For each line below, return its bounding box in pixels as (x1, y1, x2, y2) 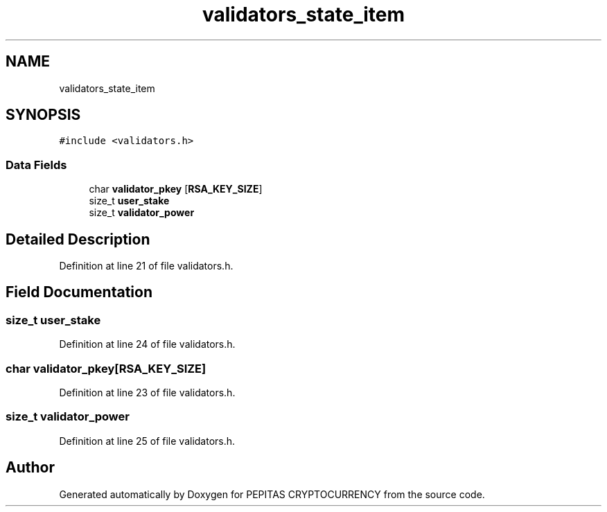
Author (6, 459, 55, 477)
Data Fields (6, 157, 67, 172)
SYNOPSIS (6, 106, 81, 124)
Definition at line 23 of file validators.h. (59, 387, 236, 398)
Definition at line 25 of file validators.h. (59, 434, 236, 447)
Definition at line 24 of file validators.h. (59, 338, 236, 351)
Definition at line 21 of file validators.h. (59, 260, 234, 272)
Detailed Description (6, 230, 150, 248)
